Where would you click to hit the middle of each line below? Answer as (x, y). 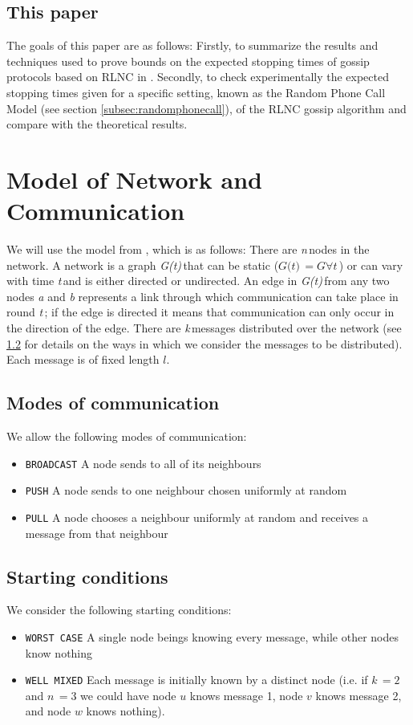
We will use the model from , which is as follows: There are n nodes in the (188, 249)
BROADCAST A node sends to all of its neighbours (143, 463)
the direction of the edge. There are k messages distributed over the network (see (204, 328)
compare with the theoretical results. (97, 124)
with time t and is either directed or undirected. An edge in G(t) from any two (198, 281)
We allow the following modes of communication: (127, 436)
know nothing (59, 652)
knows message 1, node (246, 695)
